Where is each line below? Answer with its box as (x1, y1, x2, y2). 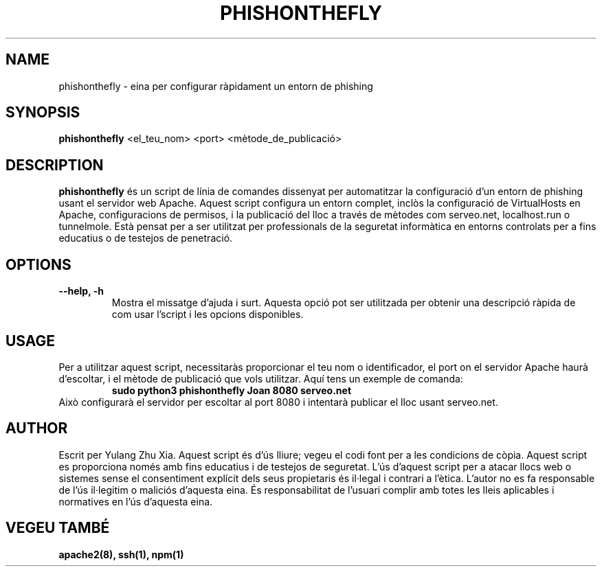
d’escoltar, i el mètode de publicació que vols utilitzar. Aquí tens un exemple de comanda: (58, 372, 463, 385)
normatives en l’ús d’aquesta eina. (58, 495, 213, 507)
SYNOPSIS (5, 104, 80, 122)
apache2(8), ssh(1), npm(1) (58, 548, 184, 560)
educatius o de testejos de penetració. (58, 232, 233, 244)
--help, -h (58, 285, 104, 297)
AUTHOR (5, 420, 68, 437)
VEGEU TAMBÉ (5, 519, 110, 537)
